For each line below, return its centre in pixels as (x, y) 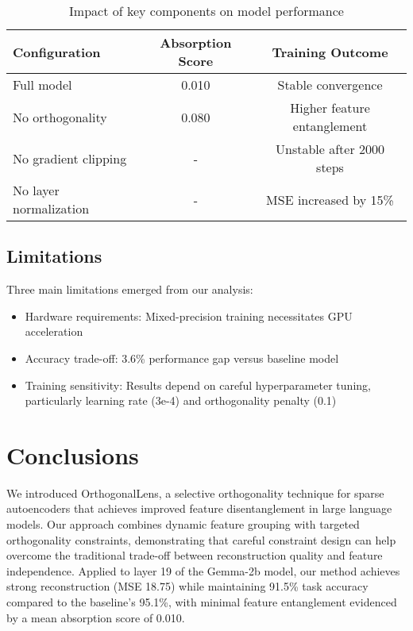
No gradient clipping (70, 158)
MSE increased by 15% (330, 199)
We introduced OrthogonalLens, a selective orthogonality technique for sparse (195, 492)
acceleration (54, 331)
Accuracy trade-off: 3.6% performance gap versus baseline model (182, 358)
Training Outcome (330, 52)
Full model (42, 85)
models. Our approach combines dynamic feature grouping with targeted (183, 524)
